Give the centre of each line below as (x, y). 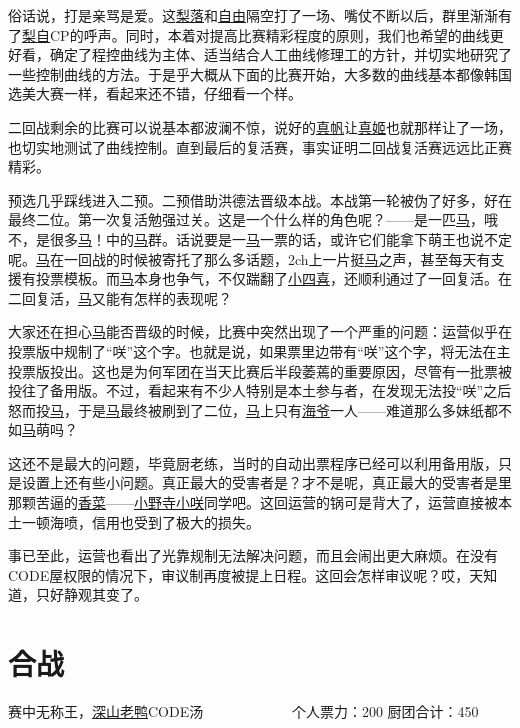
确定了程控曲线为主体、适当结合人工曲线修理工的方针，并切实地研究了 (280, 54)
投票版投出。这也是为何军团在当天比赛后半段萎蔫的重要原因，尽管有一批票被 (260, 370)
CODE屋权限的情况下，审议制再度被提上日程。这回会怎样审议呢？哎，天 (246, 574)
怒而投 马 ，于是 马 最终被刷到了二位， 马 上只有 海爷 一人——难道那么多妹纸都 (253, 409)
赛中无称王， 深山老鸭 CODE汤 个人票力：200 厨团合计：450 (243, 711)
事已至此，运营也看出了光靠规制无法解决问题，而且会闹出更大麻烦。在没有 (253, 555)
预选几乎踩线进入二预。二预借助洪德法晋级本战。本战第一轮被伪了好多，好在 (260, 199)
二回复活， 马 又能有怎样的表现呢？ (120, 297)
